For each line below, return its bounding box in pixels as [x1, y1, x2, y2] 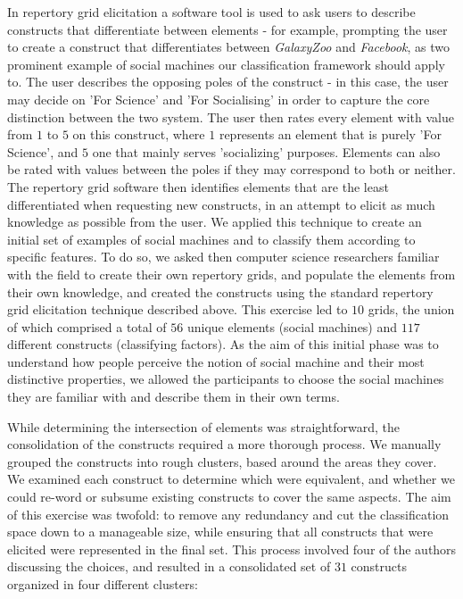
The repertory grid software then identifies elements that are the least [7, 177, 389, 196]
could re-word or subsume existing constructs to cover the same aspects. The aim [7, 487, 451, 506]
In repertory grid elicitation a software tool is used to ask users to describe [7, 3, 416, 21]
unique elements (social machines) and [186, 317, 398, 336]
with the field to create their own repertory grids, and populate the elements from [7, 264, 456, 283]
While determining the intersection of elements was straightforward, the [7, 417, 400, 436]
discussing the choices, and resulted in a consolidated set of [7, 557, 331, 576]
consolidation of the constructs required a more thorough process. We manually [7, 435, 442, 453]
